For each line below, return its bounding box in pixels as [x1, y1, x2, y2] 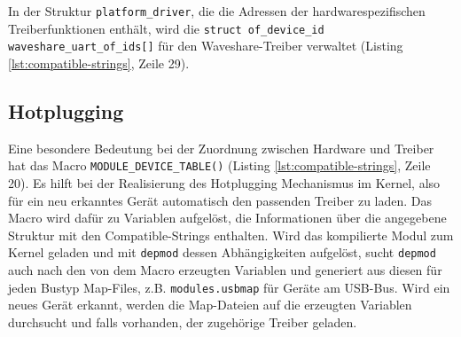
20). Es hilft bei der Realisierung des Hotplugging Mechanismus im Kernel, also [8, 174, 441, 192]
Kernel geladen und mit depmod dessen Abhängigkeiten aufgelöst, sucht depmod [8, 243, 436, 262]
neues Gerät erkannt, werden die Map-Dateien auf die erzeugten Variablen [8, 295, 412, 314]
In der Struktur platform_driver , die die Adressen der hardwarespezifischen [8, 2, 426, 20]
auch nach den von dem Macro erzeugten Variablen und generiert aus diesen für [8, 261, 442, 279]
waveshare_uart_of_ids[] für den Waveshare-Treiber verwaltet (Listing [8, 36, 403, 55]
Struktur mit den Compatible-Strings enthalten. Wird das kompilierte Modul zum [8, 225, 454, 244]
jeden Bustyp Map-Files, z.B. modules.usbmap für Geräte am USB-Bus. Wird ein [8, 278, 450, 296]
